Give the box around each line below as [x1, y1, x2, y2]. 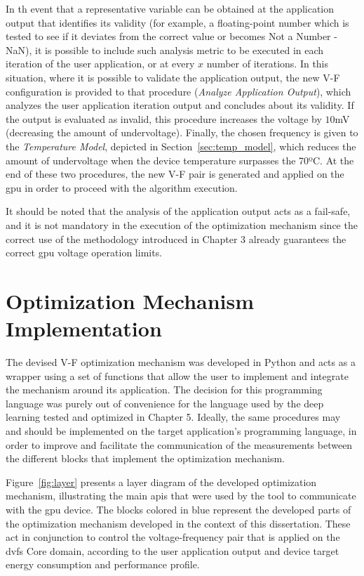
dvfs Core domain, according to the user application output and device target [6, 543, 339, 558]
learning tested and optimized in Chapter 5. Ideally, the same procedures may [6, 410, 341, 424]
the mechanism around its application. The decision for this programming [6, 382, 323, 397]
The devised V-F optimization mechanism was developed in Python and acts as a [6, 355, 356, 369]
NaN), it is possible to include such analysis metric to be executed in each [6, 42, 324, 57]
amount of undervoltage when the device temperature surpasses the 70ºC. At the [6, 152, 354, 167]
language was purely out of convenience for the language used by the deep [6, 395, 324, 410]
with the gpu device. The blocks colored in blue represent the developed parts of [6, 502, 351, 516]
